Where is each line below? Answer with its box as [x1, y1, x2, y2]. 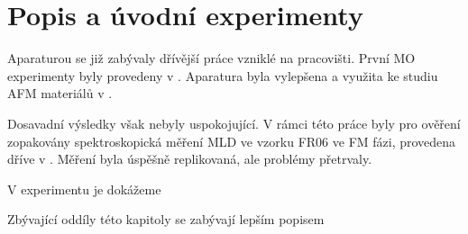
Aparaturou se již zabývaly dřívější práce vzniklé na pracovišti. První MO [7, 49, 416, 67]
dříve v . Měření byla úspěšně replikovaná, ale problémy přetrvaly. [7, 149, 372, 168]
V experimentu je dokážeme [7, 179, 161, 198]
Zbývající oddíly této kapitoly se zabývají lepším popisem [7, 210, 325, 229]
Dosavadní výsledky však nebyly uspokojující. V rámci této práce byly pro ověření [7, 113, 461, 132]
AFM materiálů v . [7, 84, 113, 103]
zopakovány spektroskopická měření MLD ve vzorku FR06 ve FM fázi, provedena [7, 131, 456, 150]
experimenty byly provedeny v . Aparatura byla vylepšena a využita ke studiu [7, 66, 438, 85]
